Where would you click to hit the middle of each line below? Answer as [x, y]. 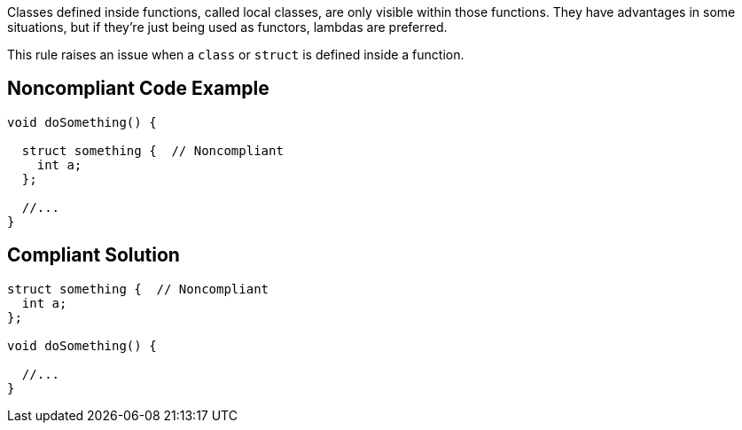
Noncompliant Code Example [138, 89]
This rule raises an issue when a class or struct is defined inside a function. [236, 55]
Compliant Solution [94, 255]
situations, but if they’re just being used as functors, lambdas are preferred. [227, 27]
